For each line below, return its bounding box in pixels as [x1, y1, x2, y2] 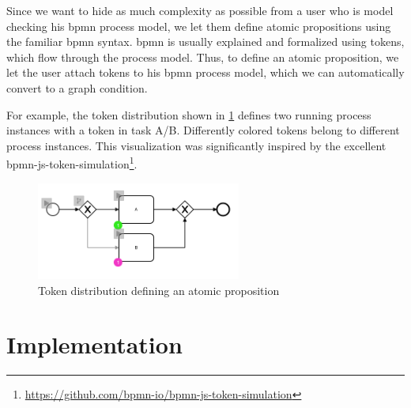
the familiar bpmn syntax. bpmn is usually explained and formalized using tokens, [6, 33, 405, 50]
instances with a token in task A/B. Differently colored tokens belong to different [6, 122, 400, 138]
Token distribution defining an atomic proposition [38, 281, 280, 298]
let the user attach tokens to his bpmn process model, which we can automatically [6, 64, 405, 81]
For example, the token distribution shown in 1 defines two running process [6, 106, 371, 123]
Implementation [6, 328, 183, 361]
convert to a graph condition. [6, 79, 148, 96]
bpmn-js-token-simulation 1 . [6, 153, 138, 172]
